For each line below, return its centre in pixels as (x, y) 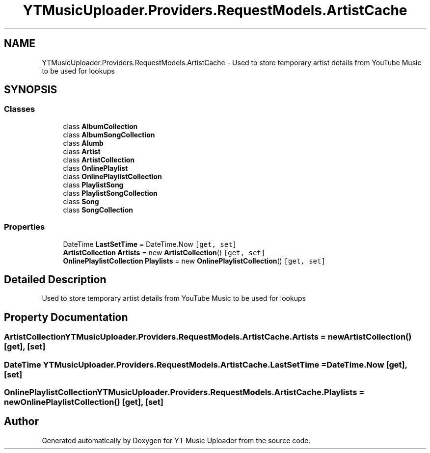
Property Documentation (66, 317)
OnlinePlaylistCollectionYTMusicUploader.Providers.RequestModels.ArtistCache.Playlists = (184, 392)
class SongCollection (98, 210)
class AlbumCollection (100, 126)
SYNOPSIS (31, 90)
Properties (25, 227)
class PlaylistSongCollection (110, 193)
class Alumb (83, 143)
